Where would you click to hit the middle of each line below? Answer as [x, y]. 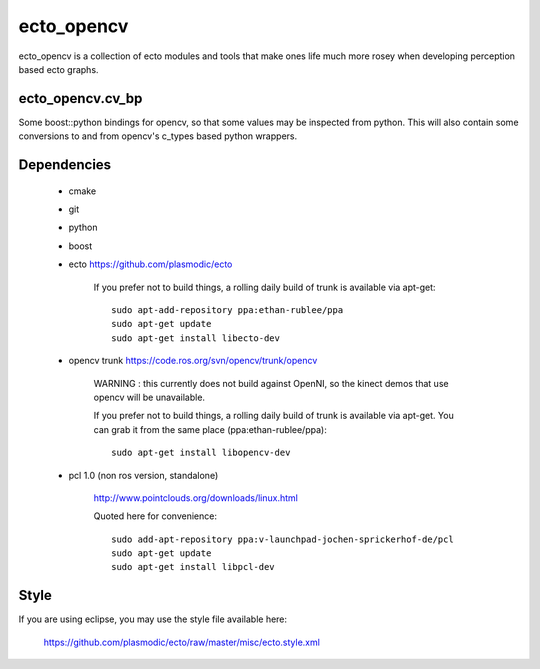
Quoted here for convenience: [155, 516]
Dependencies [65, 165]
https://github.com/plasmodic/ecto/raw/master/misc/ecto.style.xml [181, 642]
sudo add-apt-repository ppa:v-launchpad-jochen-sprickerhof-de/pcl [282, 539]
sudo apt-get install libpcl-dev [193, 567]
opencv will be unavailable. [149, 397]
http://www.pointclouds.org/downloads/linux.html [196, 497]
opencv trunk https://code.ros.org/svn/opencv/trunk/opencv [193, 361]
